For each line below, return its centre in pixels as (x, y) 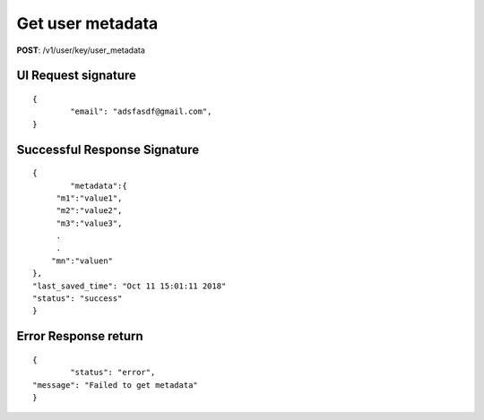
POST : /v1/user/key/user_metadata (81, 50)
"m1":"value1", (89, 198)
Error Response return (80, 336)
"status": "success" (78, 299)
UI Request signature (76, 76)
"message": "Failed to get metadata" (116, 385)
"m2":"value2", (89, 211)
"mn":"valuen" (82, 261)
